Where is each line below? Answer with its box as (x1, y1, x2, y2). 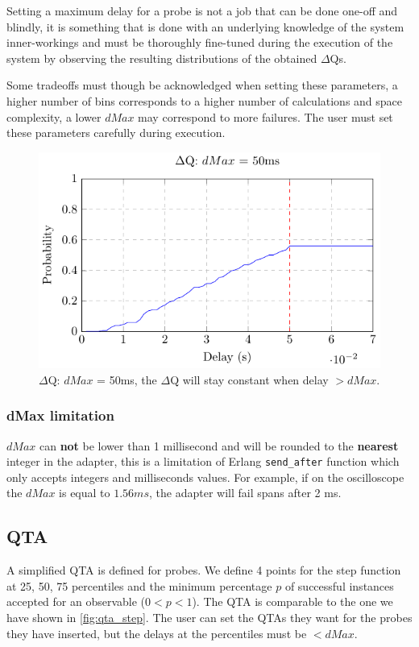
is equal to (59, 484, 110, 501)
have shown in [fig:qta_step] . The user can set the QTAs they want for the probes (6, 608, 413, 625)
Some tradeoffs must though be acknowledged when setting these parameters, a (6, 77, 398, 93)
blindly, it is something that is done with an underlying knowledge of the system (6, 18, 404, 35)
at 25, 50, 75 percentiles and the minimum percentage (6, 577, 272, 594)
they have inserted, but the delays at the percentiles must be (6, 624, 307, 641)
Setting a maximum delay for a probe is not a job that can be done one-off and (6, 2, 398, 19)
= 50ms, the (97, 371, 157, 388)
